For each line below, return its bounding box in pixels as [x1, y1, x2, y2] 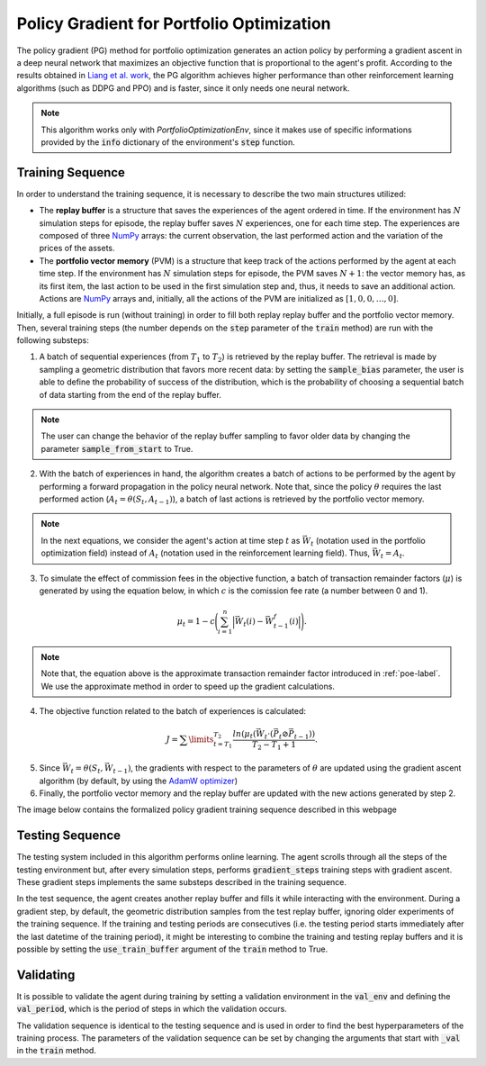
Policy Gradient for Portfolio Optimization [16, 14, 332, 33]
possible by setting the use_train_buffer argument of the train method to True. [16, 944, 328, 954]
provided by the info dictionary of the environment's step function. [40, 136, 296, 148]
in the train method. [16, 1045, 96, 1056]
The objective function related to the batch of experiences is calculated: [39, 706, 306, 717]
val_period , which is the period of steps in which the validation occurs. [16, 1004, 287, 1015]
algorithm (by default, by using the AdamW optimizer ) [39, 775, 238, 786]
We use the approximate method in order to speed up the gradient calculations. [40, 681, 335, 691]
